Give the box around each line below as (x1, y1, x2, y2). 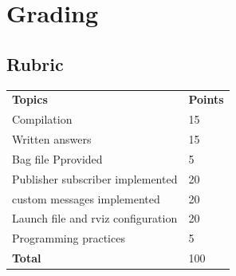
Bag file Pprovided (12, 150, 103, 167)
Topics (12, 91, 48, 108)
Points (188, 91, 224, 108)
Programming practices (12, 230, 125, 246)
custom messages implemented (12, 190, 160, 207)
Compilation (12, 111, 73, 128)
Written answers (12, 131, 92, 148)
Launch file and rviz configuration (12, 210, 178, 227)
